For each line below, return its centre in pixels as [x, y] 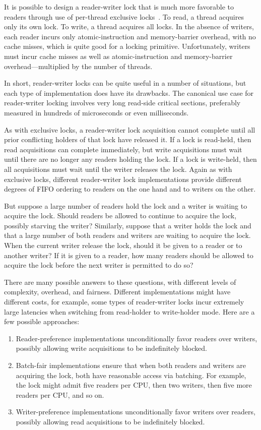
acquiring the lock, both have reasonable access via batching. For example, [131, 375]
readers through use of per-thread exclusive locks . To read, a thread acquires [124, 16]
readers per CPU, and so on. [60, 394]
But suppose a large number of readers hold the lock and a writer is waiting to [126, 205]
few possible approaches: [42, 321]
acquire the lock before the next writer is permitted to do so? [99, 265]
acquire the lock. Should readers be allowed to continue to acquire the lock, [120, 216]
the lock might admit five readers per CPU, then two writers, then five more [134, 385]
